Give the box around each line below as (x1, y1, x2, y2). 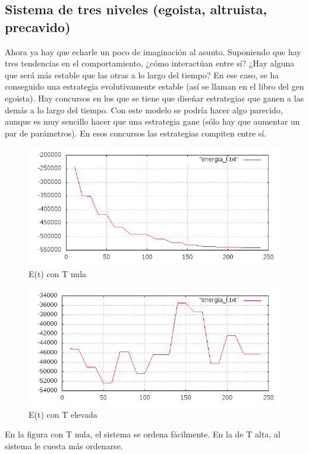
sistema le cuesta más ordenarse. (5, 439, 123, 452)
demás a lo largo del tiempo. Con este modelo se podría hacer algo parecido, (5, 103, 283, 116)
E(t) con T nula (29, 267, 87, 280)
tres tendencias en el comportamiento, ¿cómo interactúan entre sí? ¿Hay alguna (5, 57, 295, 69)
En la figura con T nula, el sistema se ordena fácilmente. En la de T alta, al (5, 428, 280, 440)
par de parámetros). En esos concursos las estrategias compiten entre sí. (5, 126, 267, 139)
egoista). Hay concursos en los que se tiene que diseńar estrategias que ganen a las (5, 91, 304, 104)
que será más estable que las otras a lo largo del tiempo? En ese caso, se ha (5, 68, 279, 81)
